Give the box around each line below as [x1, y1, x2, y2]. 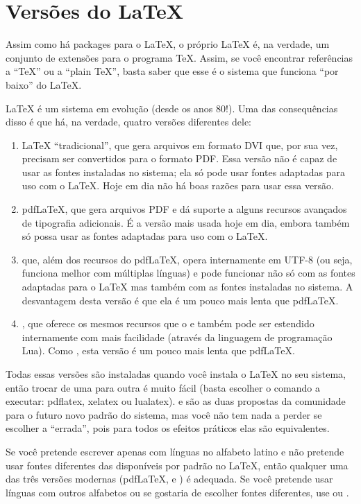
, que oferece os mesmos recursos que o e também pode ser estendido [22, 316, 314, 331]
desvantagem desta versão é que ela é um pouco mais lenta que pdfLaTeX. [22, 293, 339, 307]
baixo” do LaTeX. [6, 77, 82, 92]
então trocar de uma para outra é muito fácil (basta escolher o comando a [6, 380, 320, 394]
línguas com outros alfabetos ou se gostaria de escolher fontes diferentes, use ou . [6, 485, 349, 499]
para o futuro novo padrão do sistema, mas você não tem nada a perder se [6, 407, 322, 422]
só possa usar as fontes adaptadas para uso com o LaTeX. [22, 229, 268, 243]
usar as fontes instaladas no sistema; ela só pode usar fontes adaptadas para [22, 164, 346, 179]
